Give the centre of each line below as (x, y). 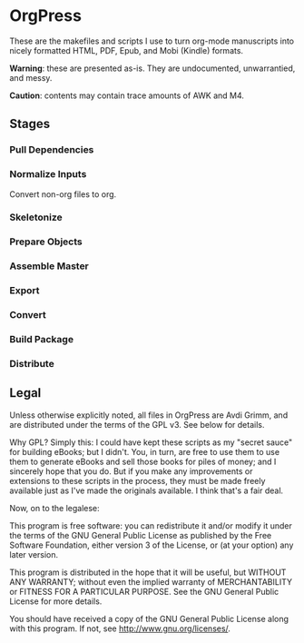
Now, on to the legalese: (54, 508)
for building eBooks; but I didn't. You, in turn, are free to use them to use (144, 451)
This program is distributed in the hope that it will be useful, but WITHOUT (148, 572)
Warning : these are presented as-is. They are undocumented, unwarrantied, (152, 68)
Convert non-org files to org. (63, 194)
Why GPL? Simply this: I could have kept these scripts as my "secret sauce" (151, 442)
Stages (30, 124)
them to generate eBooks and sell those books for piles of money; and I (143, 461)
